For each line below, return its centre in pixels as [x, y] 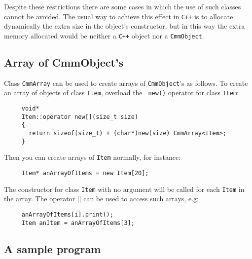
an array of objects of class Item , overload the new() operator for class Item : [122, 92]
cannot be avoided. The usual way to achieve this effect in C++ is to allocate [119, 16]
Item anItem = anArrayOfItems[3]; [78, 223]
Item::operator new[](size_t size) [80, 117]
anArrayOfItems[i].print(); [67, 214]
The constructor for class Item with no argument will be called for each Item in [124, 189]
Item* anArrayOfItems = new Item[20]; [85, 173]
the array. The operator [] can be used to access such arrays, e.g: [101, 199]
